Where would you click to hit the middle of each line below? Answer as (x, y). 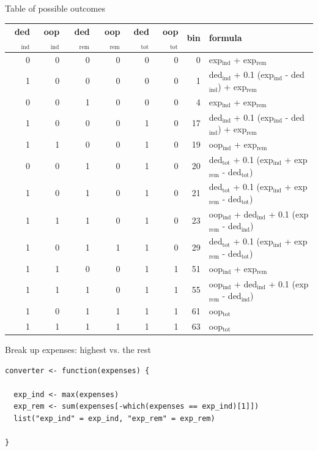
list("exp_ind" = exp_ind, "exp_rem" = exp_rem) (114, 418)
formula (225, 37)
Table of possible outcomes (55, 8)
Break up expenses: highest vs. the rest (78, 349)
